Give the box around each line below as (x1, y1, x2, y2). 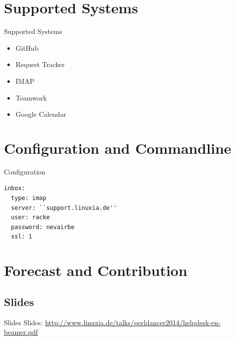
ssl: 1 (11, 233, 33, 240)
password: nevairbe (11, 223, 75, 231)
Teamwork (15, 92, 47, 102)
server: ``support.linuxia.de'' (11, 204, 117, 211)
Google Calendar (15, 109, 67, 119)
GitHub (15, 42, 39, 53)
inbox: (4, 185, 25, 192)
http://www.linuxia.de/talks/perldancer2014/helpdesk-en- (45, 317, 221, 327)
